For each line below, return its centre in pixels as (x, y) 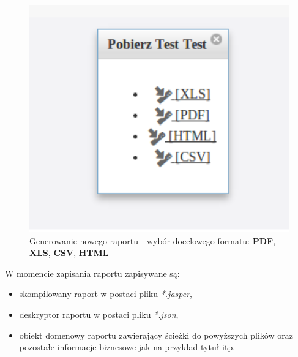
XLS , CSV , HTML (69, 253)
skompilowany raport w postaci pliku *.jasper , (106, 294)
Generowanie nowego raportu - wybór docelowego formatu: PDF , (153, 240)
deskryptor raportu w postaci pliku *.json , (99, 314)
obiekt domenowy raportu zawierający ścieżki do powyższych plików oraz (156, 335)
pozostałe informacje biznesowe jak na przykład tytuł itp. (127, 347)
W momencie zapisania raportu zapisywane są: (92, 273)
